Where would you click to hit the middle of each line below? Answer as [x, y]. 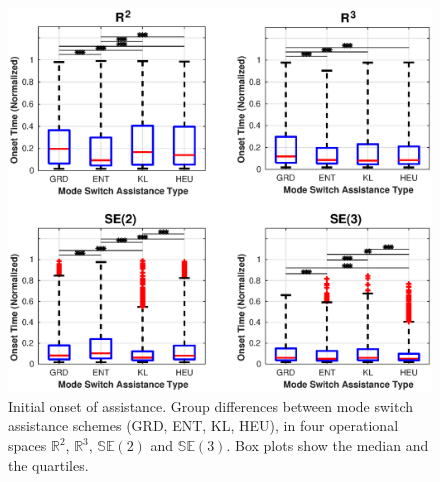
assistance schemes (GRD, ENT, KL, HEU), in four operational [203, 425]
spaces [27, 445]
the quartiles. [48, 464]
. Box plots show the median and [327, 445]
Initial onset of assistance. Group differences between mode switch [211, 405]
